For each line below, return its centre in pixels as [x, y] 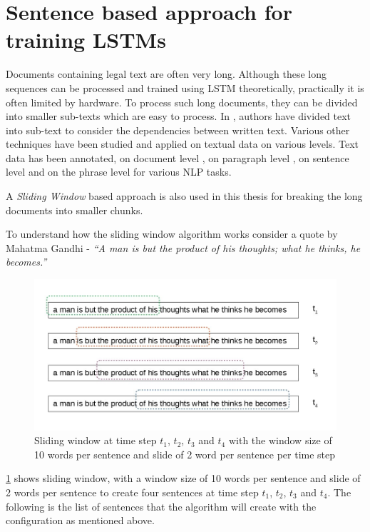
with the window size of [280, 440]
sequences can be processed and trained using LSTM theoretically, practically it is [185, 87]
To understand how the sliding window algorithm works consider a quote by [172, 234]
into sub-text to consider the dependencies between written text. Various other [178, 130]
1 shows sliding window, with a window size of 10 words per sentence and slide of [183, 478]
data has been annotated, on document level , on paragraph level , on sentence [178, 157]
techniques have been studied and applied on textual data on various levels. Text [183, 144]
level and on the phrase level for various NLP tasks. [119, 172]
